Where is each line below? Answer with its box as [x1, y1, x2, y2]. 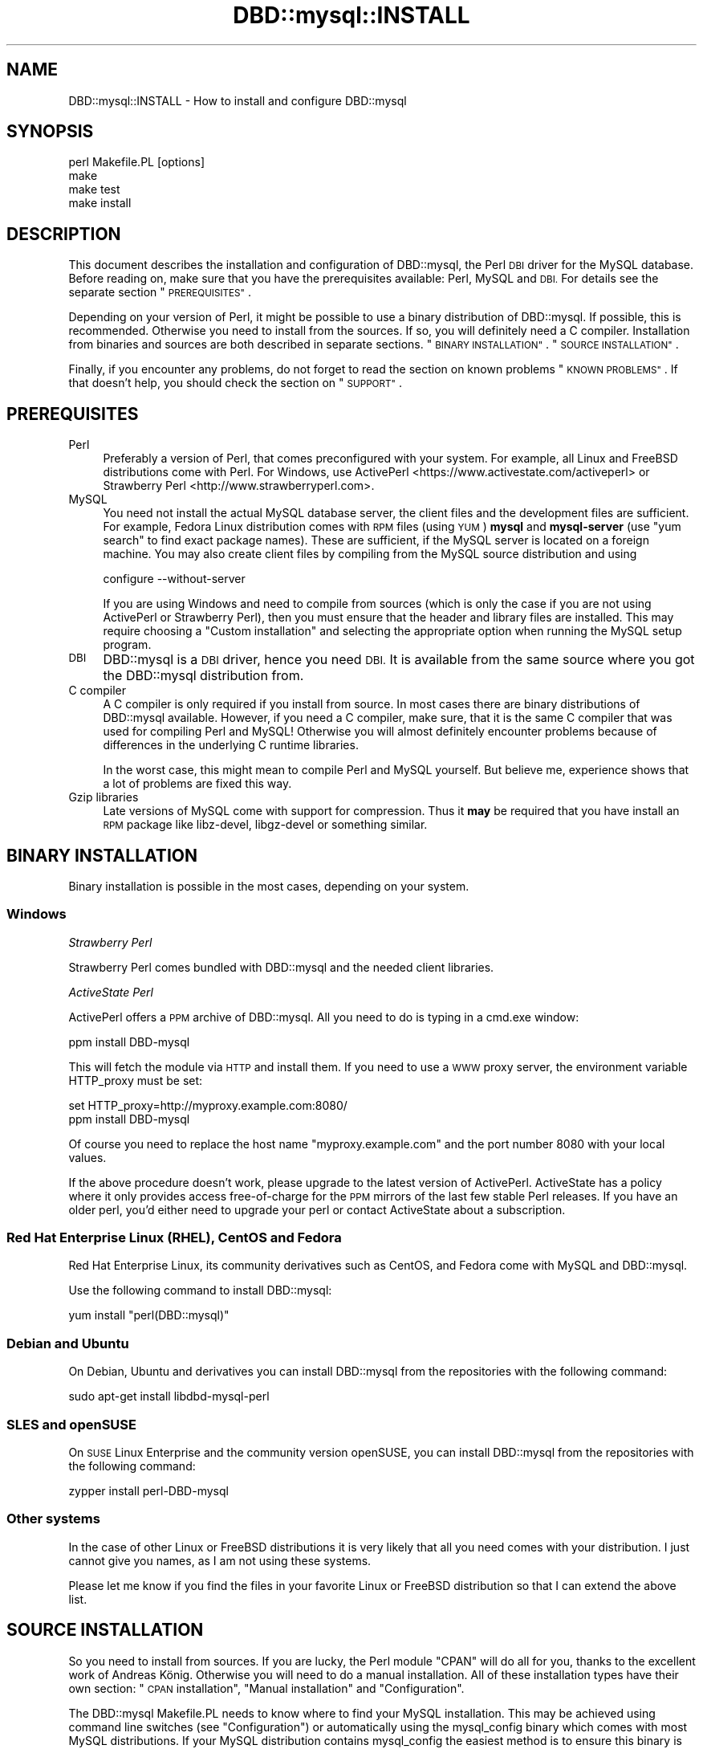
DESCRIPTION [6, 223, 121, 244]
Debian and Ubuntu [6, 1335, 129, 1351]
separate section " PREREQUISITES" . [68, 285, 251, 300]
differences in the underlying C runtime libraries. [103, 738, 359, 752]
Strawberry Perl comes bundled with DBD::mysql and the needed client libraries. [68, 960, 494, 974]
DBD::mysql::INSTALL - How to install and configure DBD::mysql [68, 93, 407, 108]
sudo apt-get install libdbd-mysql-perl [68, 1389, 270, 1404]
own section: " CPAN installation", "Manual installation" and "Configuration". [68, 1681, 465, 1695]
